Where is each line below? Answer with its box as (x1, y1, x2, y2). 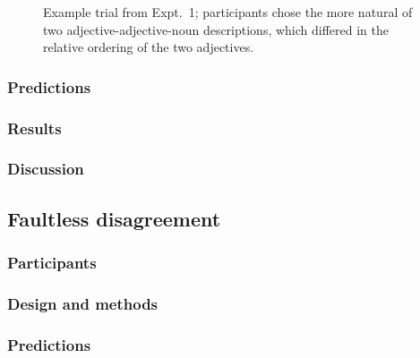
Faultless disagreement (7, 204, 221, 232)
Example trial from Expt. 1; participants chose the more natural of (43, 3, 413, 21)
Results (7, 116, 62, 139)
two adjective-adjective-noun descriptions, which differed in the (43, 20, 390, 38)
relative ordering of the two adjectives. (43, 38, 254, 56)
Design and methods (7, 292, 159, 314)
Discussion (7, 158, 84, 180)
